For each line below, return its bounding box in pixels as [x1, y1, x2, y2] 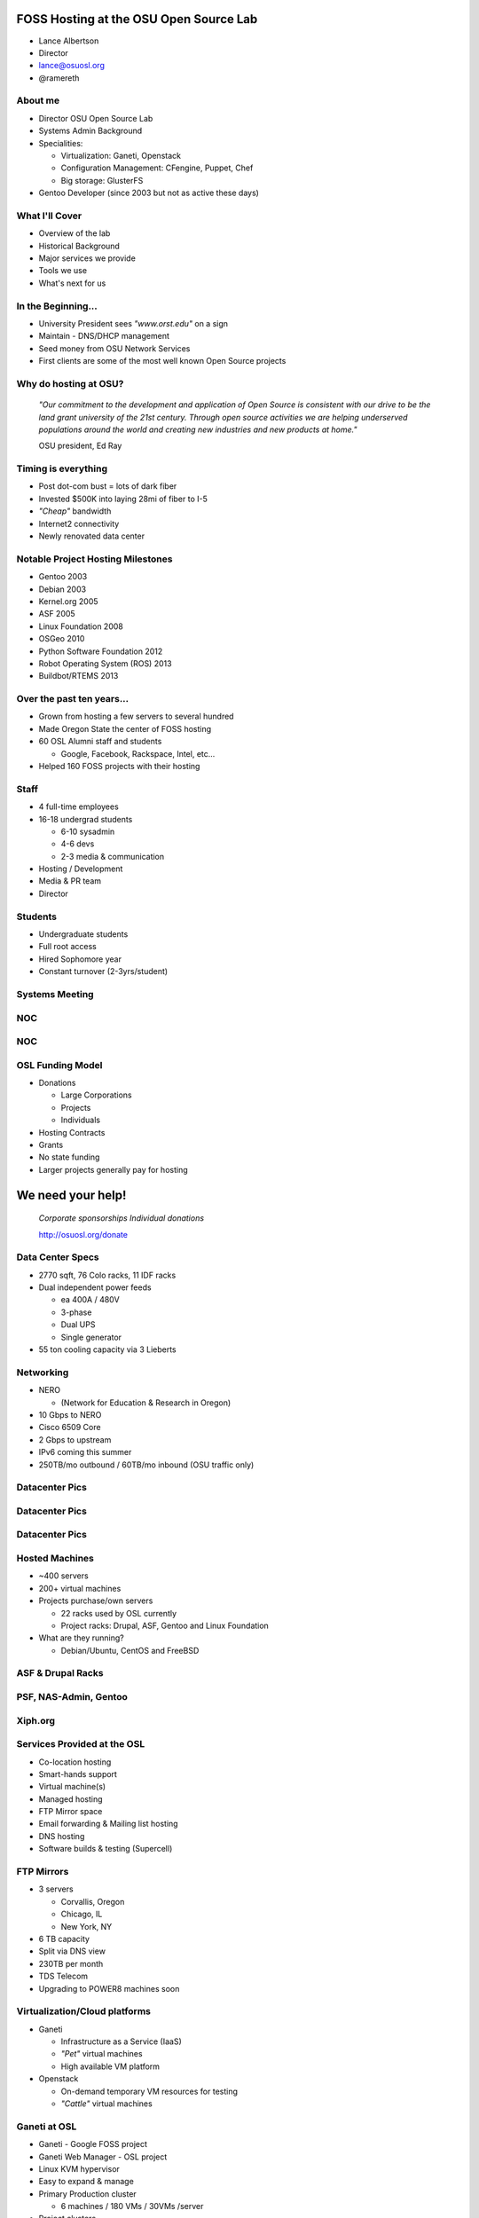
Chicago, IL [60, 1908, 103, 1920]
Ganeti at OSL [16, 2120, 77, 2133]
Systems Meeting [16, 987, 94, 1000]
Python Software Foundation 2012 [38, 646, 163, 657]
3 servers [38, 1884, 75, 1894]
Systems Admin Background [38, 125, 143, 137]
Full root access [38, 941, 97, 952]
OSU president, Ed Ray [38, 440, 122, 452]
